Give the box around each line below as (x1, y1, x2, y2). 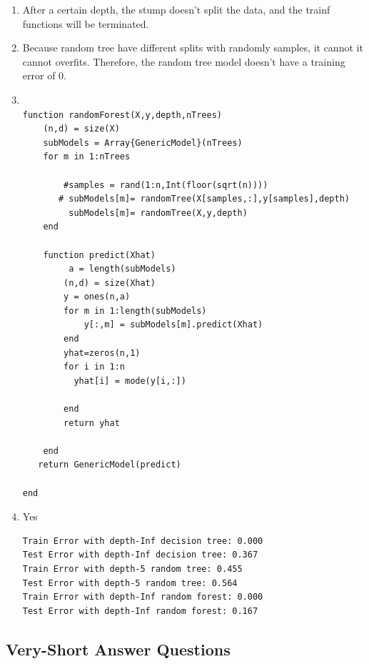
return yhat (64, 417, 120, 428)
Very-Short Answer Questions (6, 638, 231, 660)
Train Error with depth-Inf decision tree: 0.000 (22, 535, 263, 546)
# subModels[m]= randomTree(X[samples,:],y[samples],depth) (58, 194, 350, 204)
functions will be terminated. (22, 16, 149, 31)
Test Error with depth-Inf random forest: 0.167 (22, 605, 258, 616)
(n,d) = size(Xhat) (64, 277, 156, 288)
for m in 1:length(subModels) (64, 305, 207, 316)
